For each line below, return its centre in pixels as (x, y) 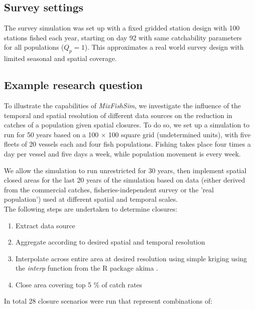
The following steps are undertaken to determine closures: (91, 208)
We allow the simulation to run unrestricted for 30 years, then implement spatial (125, 170)
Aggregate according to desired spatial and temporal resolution (110, 242)
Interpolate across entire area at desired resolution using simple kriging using (131, 258)
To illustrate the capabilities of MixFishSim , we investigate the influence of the (123, 105)
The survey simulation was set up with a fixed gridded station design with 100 (122, 28)
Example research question (73, 85)
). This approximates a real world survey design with (164, 47)
